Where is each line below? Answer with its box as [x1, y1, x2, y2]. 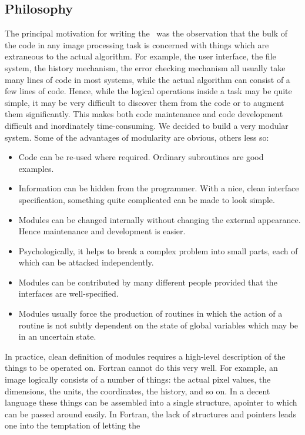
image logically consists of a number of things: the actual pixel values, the [5, 373, 271, 386]
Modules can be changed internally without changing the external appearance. [18, 213, 301, 225]
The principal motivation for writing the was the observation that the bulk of [5, 27, 288, 39]
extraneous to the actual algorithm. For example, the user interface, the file [5, 50, 276, 62]
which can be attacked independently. [18, 256, 154, 268]
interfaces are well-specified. [18, 287, 119, 300]
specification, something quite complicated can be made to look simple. [18, 193, 275, 205]
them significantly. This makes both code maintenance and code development [5, 108, 283, 120]
